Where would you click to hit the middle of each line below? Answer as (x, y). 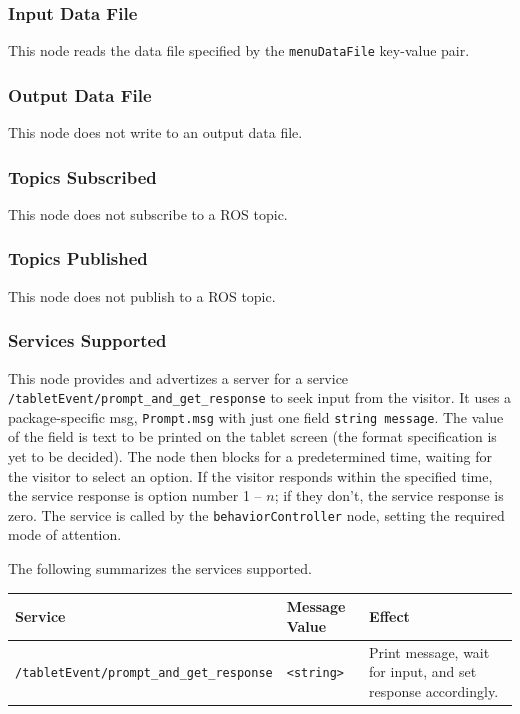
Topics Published (78, 258)
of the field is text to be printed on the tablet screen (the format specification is (252, 436)
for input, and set (423, 671)
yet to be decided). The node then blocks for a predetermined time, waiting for (250, 456)
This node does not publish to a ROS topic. (142, 295)
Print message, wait (429, 651)
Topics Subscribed (82, 176)
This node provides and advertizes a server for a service (178, 377)
